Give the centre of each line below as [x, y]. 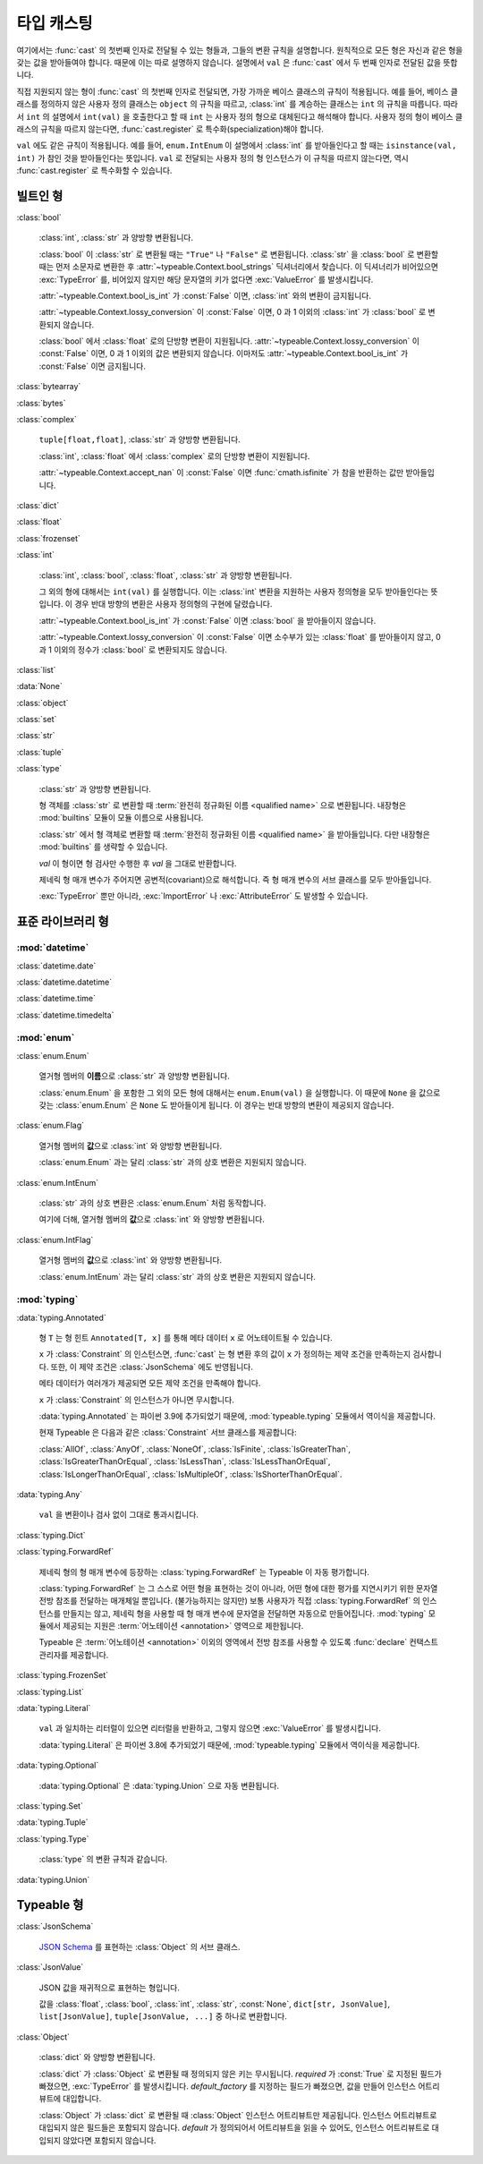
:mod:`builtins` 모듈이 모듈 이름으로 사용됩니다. [121, 818]
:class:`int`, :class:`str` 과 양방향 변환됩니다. [116, 238]
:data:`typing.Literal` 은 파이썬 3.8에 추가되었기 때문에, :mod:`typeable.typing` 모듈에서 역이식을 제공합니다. [229, 1744]
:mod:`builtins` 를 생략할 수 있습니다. [103, 847]
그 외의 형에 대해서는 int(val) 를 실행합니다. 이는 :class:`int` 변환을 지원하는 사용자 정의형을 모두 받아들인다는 [234, 592]
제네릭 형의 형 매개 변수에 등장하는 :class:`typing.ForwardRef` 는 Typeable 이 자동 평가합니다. [204, 1572]
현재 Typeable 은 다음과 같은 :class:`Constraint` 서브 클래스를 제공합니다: [168, 1433]
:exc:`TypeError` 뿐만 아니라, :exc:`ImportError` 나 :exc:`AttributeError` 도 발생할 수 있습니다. [203, 896]
